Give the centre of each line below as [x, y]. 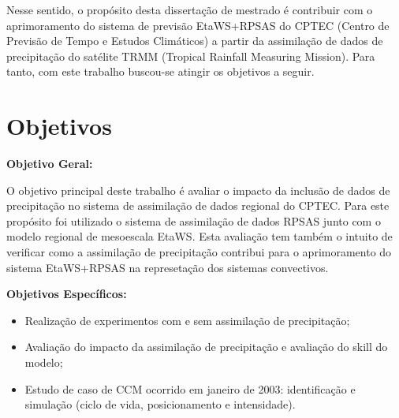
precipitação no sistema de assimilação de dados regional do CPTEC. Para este [198, 205]
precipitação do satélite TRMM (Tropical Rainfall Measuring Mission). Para [191, 56]
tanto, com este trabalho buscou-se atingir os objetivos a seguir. [160, 71]
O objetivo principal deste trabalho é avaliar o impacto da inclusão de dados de [198, 190]
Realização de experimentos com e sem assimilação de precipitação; [187, 320]
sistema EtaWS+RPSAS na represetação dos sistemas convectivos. [168, 267]
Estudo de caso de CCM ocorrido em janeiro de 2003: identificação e [190, 388]
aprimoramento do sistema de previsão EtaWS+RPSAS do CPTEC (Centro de [198, 25]
